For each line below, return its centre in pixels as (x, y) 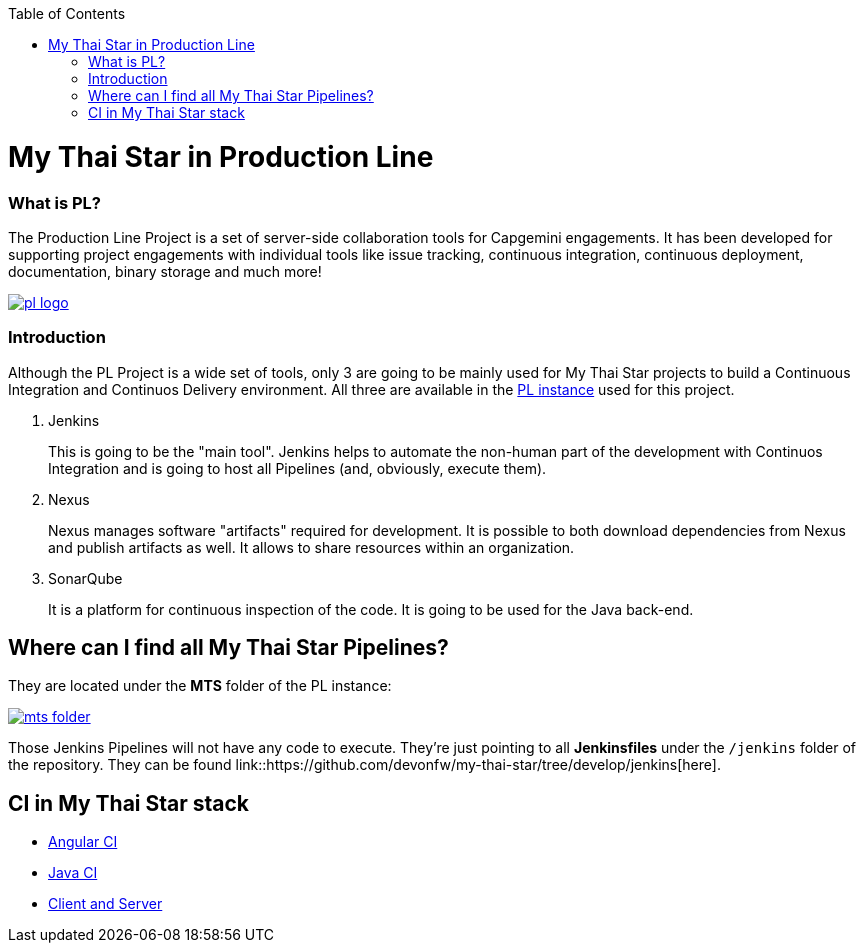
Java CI (73, 873)
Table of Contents (67, 13)
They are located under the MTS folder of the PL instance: (200, 686)
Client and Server (105, 904)
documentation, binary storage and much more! (165, 271)
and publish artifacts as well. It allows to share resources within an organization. (311, 547)
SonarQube (85, 578)
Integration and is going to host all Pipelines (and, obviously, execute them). (297, 468)
